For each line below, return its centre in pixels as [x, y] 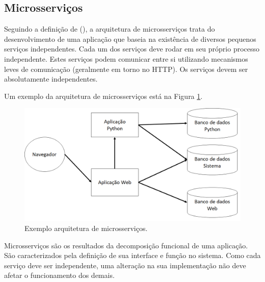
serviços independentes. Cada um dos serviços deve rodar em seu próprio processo [132, 49]
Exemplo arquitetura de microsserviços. [86, 228]
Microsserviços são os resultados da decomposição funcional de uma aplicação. [126, 245]
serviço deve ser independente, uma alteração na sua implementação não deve [125, 265]
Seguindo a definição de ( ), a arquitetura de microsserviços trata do [110, 29]
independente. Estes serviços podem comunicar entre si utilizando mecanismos [126, 58]
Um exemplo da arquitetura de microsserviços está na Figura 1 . [103, 96]
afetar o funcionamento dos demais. [59, 275]
